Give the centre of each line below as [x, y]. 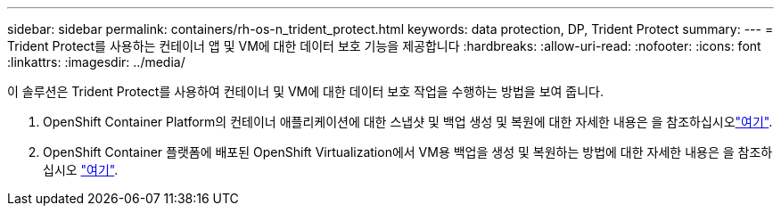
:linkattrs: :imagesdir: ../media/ [96, 62]
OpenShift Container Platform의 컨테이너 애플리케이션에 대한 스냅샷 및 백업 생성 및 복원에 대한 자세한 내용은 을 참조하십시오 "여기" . [408, 122]
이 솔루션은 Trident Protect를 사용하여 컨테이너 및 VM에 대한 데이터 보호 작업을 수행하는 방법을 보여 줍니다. [306, 91]
